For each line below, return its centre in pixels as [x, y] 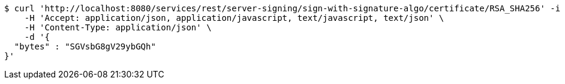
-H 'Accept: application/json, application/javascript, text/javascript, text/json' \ [234, 18]
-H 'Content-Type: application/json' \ [118, 27]
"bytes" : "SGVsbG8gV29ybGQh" [85, 46]
